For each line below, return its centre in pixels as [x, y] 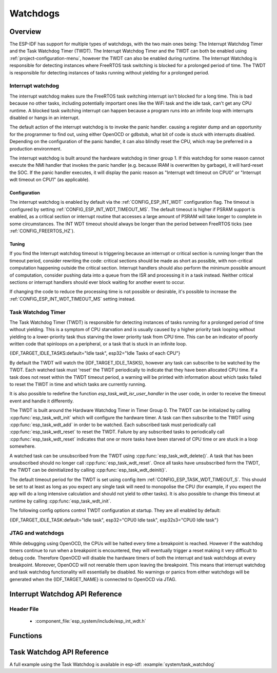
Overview [25, 32]
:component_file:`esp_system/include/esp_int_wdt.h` [91, 621]
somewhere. [23, 446]
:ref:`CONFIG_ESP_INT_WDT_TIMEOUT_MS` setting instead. [73, 299]
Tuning [17, 244]
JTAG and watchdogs [37, 533]
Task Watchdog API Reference [59, 652]
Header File [24, 609]
